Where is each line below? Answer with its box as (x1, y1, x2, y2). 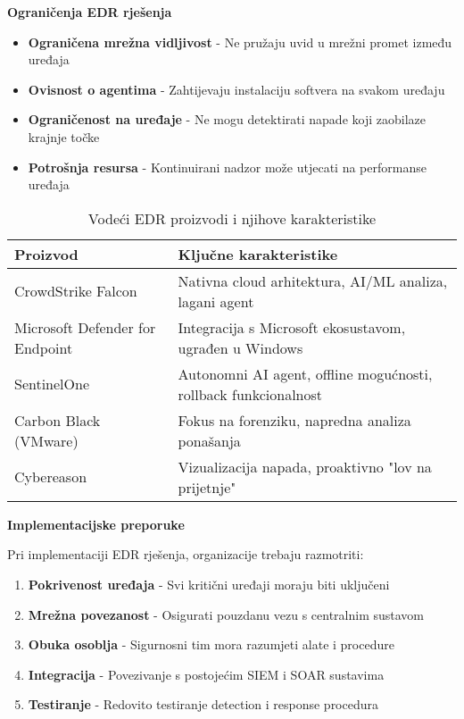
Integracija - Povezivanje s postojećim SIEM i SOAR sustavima (28, 665, 385, 683)
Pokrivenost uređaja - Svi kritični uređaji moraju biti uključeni (28, 574, 390, 593)
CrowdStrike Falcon (14, 280, 137, 302)
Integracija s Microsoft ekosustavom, (178, 316, 406, 338)
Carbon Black (14, 409, 101, 431)
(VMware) (14, 430, 79, 451)
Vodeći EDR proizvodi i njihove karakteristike (87, 207, 377, 229)
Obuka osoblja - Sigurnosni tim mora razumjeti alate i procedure (28, 635, 394, 654)
